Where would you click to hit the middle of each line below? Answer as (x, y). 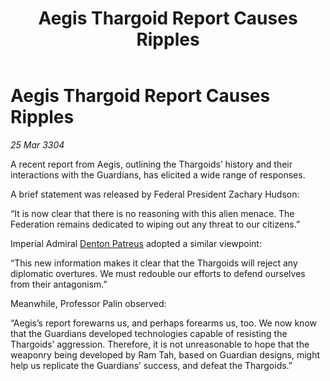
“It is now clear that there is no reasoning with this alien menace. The (152, 213)
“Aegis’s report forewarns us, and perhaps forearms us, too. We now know (163, 323)
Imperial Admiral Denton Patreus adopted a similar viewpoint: (136, 243)
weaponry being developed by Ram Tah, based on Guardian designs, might (165, 354)
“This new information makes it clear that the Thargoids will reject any (154, 263)
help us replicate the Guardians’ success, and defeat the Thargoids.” (151, 365)
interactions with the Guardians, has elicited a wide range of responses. (158, 174)
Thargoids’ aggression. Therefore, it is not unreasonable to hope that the (160, 344)
